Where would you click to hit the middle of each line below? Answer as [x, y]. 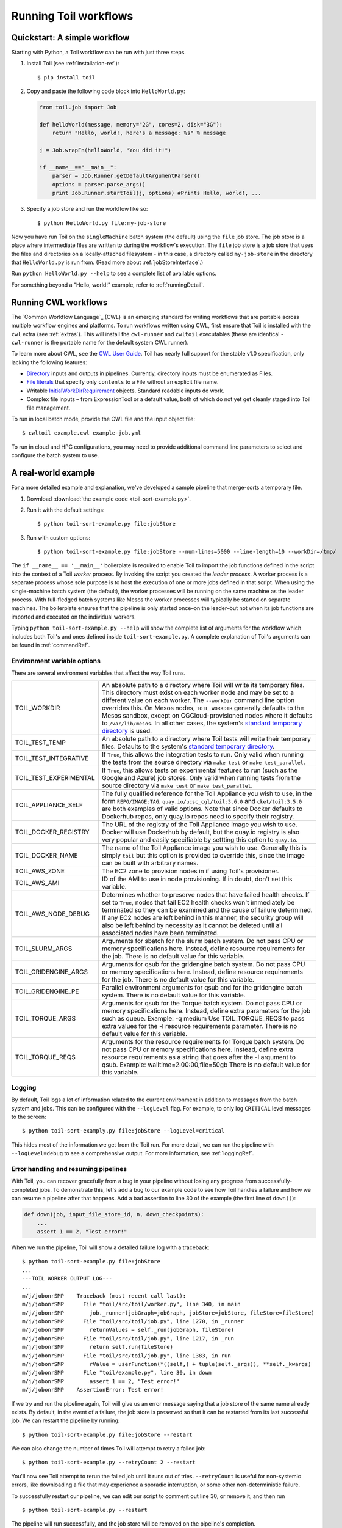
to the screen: [29, 1117]
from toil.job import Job [78, 108]
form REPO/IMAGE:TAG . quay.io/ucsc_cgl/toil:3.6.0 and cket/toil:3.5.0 [202, 801]
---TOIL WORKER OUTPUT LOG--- [67, 1279]
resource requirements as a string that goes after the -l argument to [198, 1057]
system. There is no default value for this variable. [173, 995]
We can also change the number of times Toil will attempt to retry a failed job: [109, 1449]
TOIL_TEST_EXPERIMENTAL [55, 777]
